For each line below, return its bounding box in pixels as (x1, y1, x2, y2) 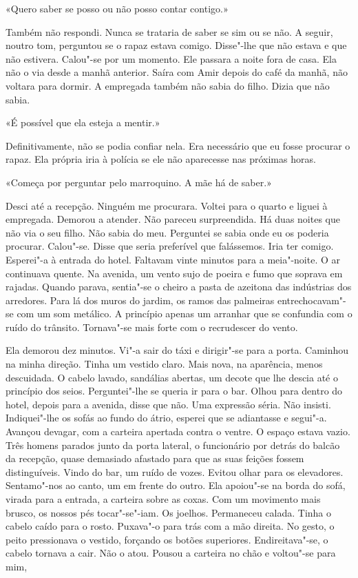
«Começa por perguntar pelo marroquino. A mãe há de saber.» (6, 175, 272, 189)
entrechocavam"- (277, 292, 346, 307)
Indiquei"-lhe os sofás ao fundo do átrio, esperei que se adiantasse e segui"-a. (6, 410, 327, 425)
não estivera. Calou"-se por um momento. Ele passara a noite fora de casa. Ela (6, 51, 337, 66)
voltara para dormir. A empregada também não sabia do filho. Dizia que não (6, 78, 330, 92)
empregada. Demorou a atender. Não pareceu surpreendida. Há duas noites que (6, 212, 340, 226)
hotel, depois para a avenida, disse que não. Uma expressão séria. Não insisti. (6, 397, 331, 411)
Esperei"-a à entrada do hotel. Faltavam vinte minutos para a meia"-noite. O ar (6, 252, 340, 266)
